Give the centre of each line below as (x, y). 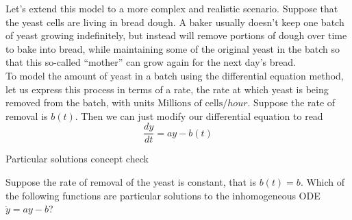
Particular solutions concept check (77, 159)
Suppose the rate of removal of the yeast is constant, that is (131, 182)
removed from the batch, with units (80, 102)
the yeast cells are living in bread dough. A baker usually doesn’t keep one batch (175, 22)
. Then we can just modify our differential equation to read (199, 115)
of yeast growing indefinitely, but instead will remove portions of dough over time (176, 35)
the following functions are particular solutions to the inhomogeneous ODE (163, 195)
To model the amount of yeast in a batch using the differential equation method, (175, 75)
